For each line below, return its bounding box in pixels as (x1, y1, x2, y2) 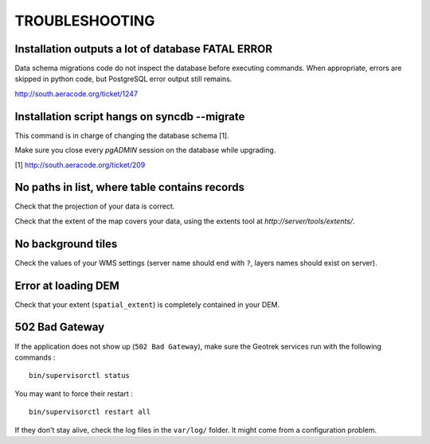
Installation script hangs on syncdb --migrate (14, 110, 245, 123)
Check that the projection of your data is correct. (14, 201, 175, 211)
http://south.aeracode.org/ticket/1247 (14, 88, 139, 99)
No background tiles (14, 237, 118, 251)
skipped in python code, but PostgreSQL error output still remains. (14, 74, 233, 84)
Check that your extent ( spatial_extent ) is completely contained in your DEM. (14, 299, 280, 310)
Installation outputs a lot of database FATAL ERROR (14, 42, 272, 56)
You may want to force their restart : (14, 388, 133, 398)
